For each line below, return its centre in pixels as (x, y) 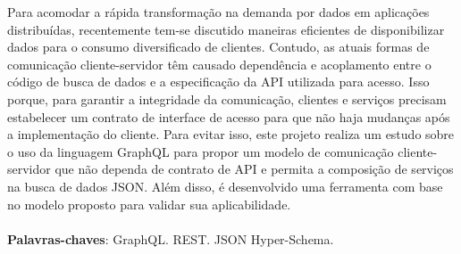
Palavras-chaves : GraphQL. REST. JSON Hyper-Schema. (171, 238)
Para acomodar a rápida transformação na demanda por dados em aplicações (218, 12)
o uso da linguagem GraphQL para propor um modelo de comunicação (201, 151)
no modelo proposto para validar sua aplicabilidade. (149, 204)
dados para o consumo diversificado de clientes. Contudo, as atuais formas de (218, 47)
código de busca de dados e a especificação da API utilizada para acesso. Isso (218, 82)
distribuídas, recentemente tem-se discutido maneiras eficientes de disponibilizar (226, 29)
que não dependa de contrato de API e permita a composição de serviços (254, 169)
